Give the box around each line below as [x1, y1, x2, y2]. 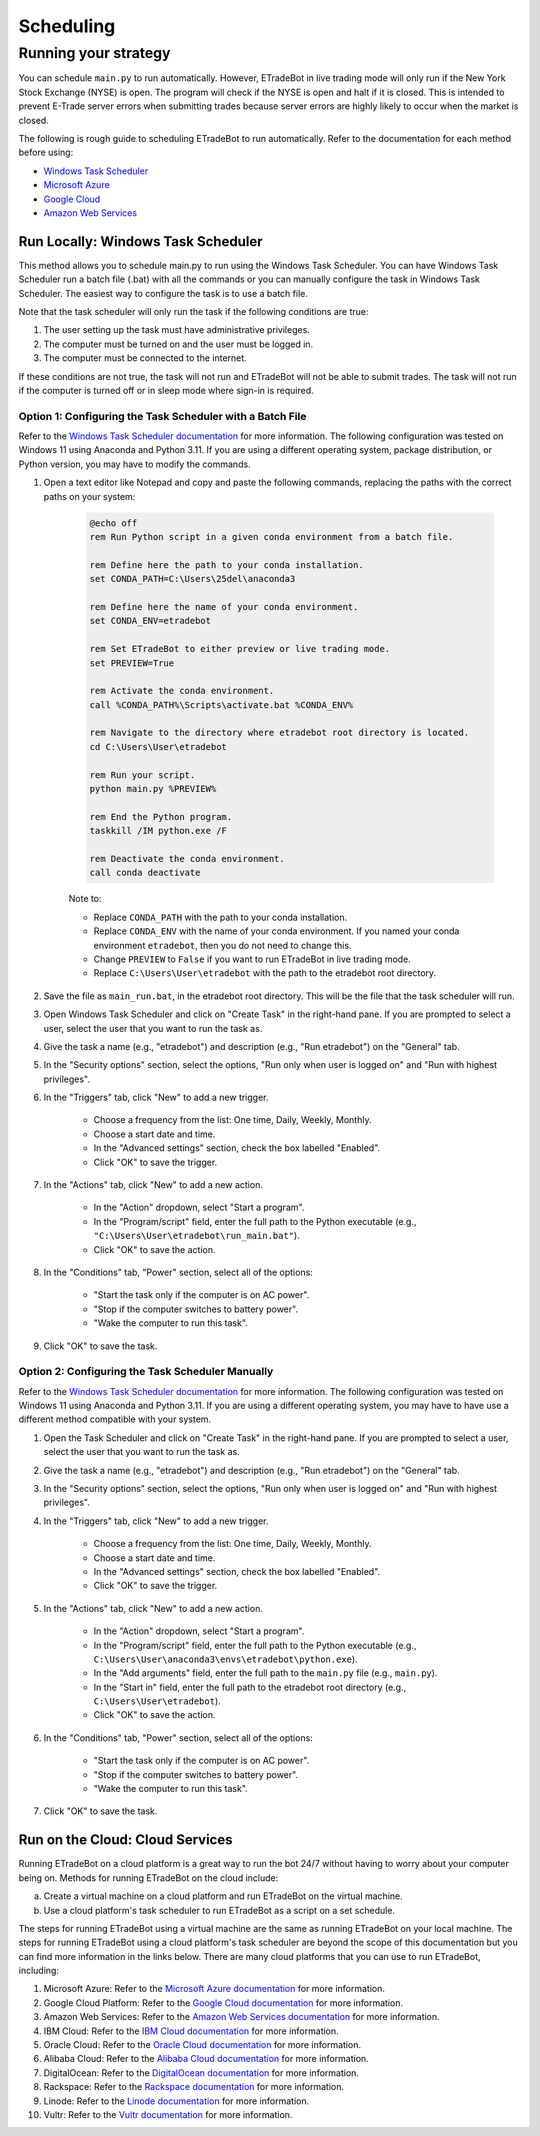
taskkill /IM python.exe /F [89, 825, 227, 837]
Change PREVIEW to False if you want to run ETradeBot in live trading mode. [93, 953, 412, 965]
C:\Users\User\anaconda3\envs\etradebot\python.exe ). [93, 1653, 359, 1665]
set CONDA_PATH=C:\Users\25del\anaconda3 [89, 573, 296, 585]
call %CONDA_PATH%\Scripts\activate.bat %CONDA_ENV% [89, 699, 354, 710]
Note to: [68, 893, 102, 905]
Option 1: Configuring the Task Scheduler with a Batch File [18, 409, 307, 423]
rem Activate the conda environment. [89, 685, 275, 697]
